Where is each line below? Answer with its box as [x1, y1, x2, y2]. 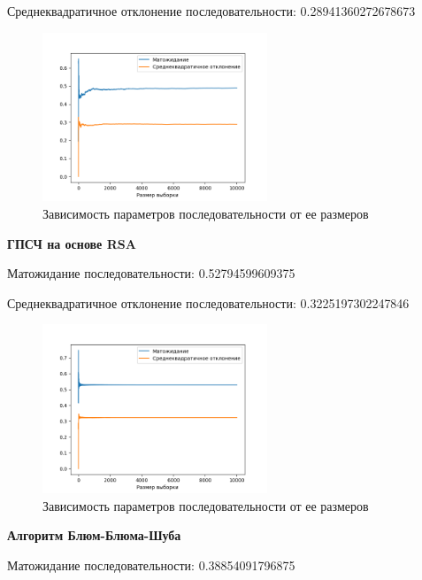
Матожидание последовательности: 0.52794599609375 [7, 264, 295, 282]
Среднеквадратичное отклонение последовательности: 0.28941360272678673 [7, 2, 416, 19]
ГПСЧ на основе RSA [7, 234, 136, 252]
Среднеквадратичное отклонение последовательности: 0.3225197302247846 [7, 293, 410, 312]
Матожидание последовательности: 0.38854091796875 [7, 555, 295, 574]
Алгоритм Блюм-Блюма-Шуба [7, 526, 181, 545]
